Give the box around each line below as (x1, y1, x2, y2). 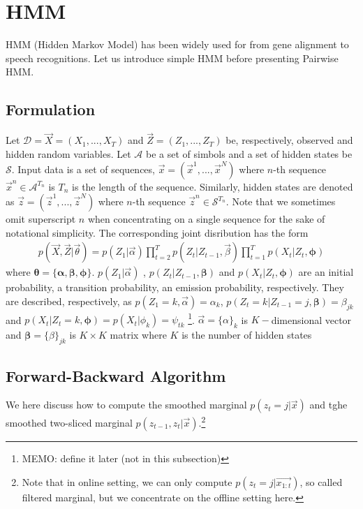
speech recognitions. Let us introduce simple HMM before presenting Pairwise (6, 50, 339, 65)
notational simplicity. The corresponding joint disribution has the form (6, 225, 309, 239)
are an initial (298, 265, 354, 279)
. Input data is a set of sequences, (11, 161, 155, 176)
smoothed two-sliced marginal (6, 415, 133, 430)
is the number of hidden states (181, 327, 312, 342)
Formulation (6, 98, 96, 120)
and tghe (309, 397, 348, 412)
